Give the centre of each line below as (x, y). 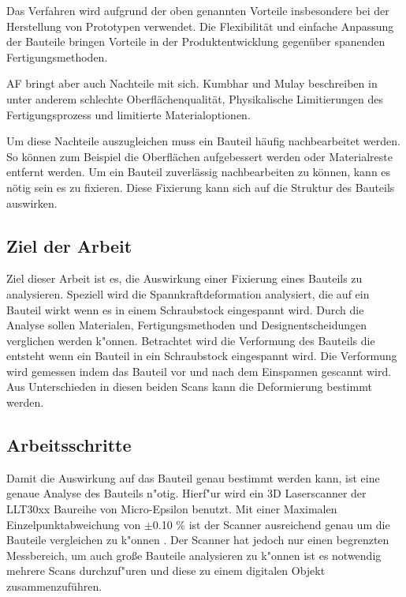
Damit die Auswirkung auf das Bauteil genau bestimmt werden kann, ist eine (193, 477)
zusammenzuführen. (54, 586)
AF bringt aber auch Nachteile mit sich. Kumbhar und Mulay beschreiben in (192, 83)
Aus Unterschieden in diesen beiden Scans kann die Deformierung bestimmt (189, 387)
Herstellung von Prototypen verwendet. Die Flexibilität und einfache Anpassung (200, 26)
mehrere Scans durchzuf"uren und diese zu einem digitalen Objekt (166, 571)
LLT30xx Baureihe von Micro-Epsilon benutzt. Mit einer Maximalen (172, 509)
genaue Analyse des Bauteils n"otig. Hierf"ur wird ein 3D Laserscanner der (186, 493)
